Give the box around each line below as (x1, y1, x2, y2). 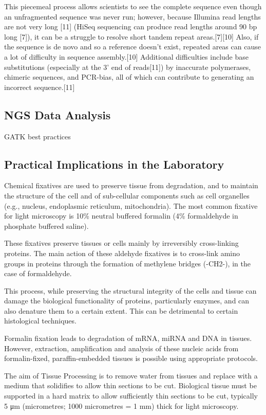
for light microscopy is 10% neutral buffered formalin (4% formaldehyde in (4, 210, 238, 221)
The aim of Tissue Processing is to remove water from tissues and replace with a (4, 370, 258, 381)
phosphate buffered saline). (4, 220, 89, 231)
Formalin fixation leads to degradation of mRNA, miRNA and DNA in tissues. (4, 333, 252, 344)
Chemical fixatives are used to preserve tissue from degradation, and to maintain (4, 180, 258, 191)
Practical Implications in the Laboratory (4, 156, 224, 172)
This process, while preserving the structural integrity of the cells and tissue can (4, 285, 257, 296)
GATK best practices (4, 131, 71, 141)
